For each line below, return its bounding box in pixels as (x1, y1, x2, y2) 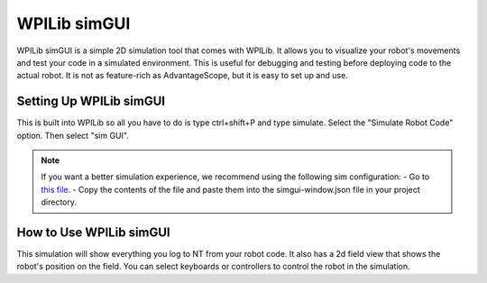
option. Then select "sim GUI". (16, 130, 130, 141)
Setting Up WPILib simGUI (16, 94, 166, 109)
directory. (41, 196, 77, 207)
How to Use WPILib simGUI (16, 225, 170, 240)
